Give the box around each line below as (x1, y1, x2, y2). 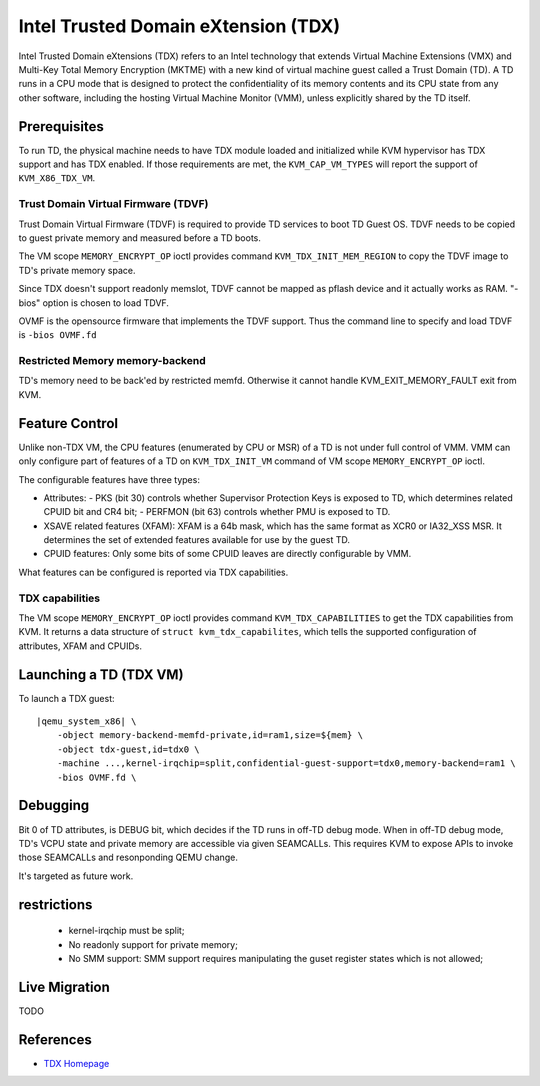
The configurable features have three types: (18, 473, 200, 485)
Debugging (18, 797, 90, 814)
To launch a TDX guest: (18, 692, 115, 704)
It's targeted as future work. (18, 870, 134, 882)
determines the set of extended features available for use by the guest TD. (43, 534, 350, 546)
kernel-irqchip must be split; (68, 925, 185, 937)
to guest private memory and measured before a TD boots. (18, 231, 262, 244)
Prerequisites (18, 118, 104, 135)
